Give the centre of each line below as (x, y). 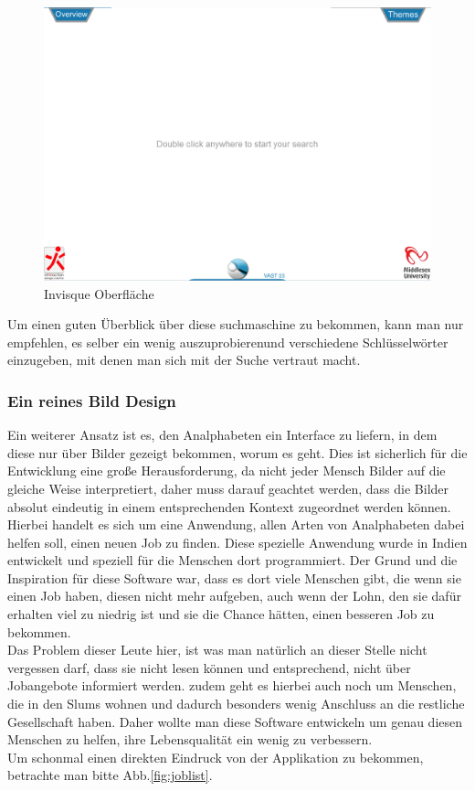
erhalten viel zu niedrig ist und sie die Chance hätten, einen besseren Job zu (221, 614)
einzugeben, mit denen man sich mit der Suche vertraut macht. (184, 360)
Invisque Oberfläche (99, 293)
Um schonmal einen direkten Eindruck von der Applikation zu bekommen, (216, 757)
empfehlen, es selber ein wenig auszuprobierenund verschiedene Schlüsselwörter (228, 342)
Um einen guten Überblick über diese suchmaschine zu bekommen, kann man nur (236, 324)
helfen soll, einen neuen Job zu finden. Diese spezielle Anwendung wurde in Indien (237, 542)
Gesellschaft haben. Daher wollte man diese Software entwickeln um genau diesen (235, 721)
